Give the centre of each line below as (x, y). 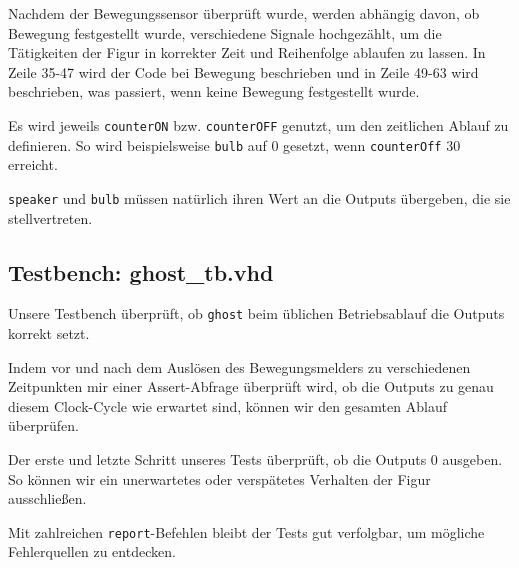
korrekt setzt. (49, 332)
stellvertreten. (50, 217)
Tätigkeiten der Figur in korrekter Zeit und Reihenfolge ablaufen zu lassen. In (247, 52)
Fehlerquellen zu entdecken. (92, 551)
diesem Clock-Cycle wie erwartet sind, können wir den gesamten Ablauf (227, 405)
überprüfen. (43, 425)
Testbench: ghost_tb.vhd (141, 271)
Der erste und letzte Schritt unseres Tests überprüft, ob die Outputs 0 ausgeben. (255, 458)
